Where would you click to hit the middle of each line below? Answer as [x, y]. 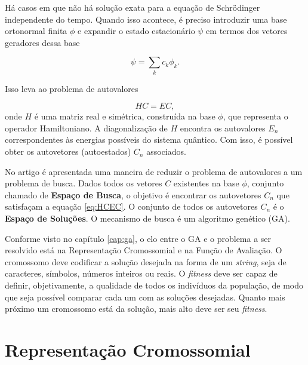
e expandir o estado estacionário [136, 31]
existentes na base [206, 183]
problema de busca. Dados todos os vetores [84, 183]
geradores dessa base [42, 42]
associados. [166, 151]
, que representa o [255, 116]
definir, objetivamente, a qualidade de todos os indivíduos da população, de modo [154, 285]
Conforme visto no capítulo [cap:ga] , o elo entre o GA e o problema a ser [138, 238]
